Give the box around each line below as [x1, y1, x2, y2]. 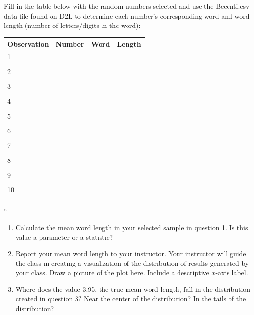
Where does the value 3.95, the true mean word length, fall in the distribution [15, 284, 251, 294]
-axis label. [215, 267, 248, 278]
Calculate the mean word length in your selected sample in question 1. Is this [15, 222, 248, 232]
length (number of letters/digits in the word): [4, 20, 141, 30]
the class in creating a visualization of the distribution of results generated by [15, 258, 249, 268]
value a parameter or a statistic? [15, 232, 113, 242]
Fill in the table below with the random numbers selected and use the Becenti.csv [4, 1, 250, 11]
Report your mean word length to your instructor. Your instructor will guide [15, 248, 246, 259]
